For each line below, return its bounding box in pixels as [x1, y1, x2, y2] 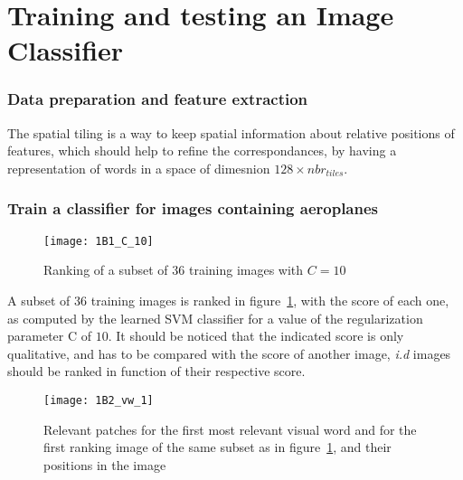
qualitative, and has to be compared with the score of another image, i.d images [7, 344, 451, 362]
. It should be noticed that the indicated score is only [108, 326, 404, 345]
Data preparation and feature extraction [7, 88, 308, 110]
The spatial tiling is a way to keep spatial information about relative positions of [7, 123, 455, 142]
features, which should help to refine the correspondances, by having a [7, 141, 397, 160]
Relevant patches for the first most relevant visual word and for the [43, 419, 417, 438]
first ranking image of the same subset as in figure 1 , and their [43, 438, 392, 456]
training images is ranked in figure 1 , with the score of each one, [90, 291, 449, 310]
